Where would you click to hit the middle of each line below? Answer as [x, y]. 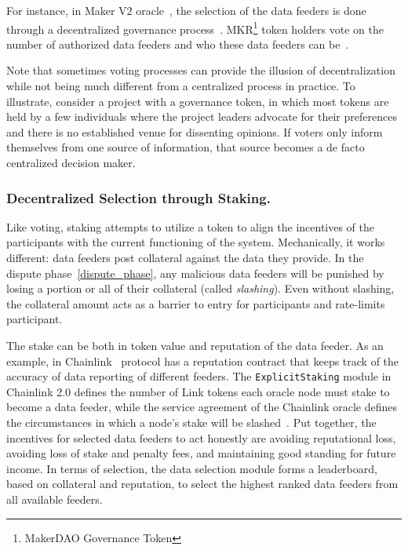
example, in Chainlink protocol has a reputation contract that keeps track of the [203, 361]
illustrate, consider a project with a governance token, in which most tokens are [198, 101]
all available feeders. [55, 499]
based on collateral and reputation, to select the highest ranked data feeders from [202, 484]
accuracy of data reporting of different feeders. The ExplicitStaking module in [199, 376]
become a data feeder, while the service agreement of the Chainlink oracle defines [202, 407]
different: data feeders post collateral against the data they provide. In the [185, 257]
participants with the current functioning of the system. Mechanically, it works [196, 242]
